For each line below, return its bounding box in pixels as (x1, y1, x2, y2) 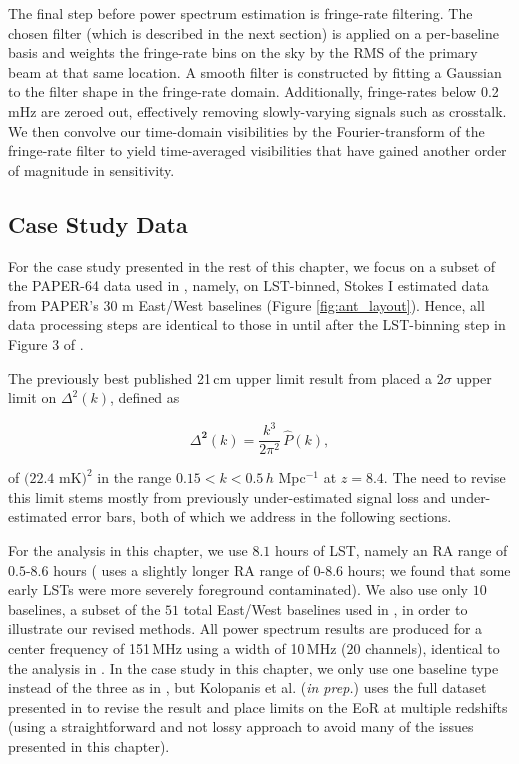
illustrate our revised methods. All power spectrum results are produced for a (8, 618, 483, 639)
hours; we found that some (347, 559, 511, 580)
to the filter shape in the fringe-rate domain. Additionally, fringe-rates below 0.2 (8, 81, 499, 102)
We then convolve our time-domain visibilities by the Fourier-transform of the (8, 120, 485, 141)
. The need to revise (383, 467, 506, 488)
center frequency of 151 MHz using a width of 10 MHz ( (8, 638, 347, 659)
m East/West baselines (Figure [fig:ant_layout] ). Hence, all (122, 294, 485, 315)
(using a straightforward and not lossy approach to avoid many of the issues (8, 716, 474, 737)
